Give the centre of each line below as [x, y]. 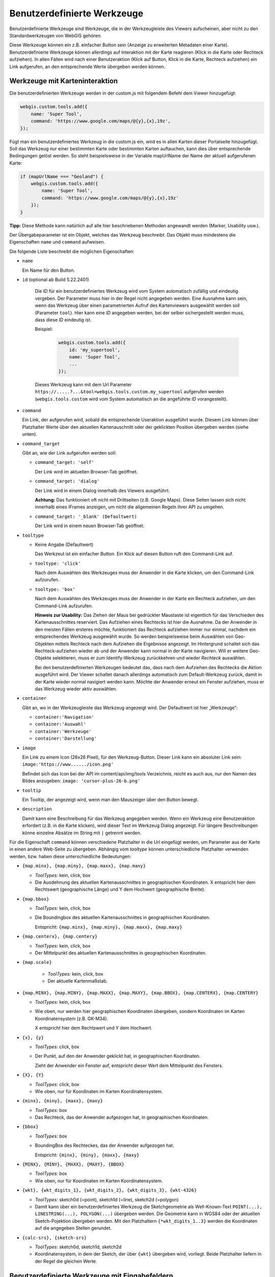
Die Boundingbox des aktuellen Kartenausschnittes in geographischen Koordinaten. [122, 917]
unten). [30, 434]
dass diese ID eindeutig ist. [63, 320]
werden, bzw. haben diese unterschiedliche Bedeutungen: [71, 856]
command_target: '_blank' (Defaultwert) [86, 516]
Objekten [45, 644]
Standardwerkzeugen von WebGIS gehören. [56, 35]
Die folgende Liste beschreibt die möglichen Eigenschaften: [72, 251]
